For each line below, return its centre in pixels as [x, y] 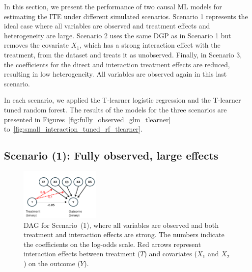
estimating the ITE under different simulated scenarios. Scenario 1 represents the [126, 16]
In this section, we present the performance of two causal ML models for [113, 6]
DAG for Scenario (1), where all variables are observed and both [121, 225]
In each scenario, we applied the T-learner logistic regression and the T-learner [123, 100]
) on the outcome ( [52, 263]
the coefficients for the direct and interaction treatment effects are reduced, [117, 64]
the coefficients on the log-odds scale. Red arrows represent [112, 244]
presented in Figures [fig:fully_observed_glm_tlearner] [87, 119]
